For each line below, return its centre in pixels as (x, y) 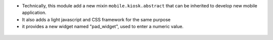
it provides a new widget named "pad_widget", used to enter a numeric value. (103, 27)
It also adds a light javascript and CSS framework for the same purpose (96, 19)
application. (34, 13)
